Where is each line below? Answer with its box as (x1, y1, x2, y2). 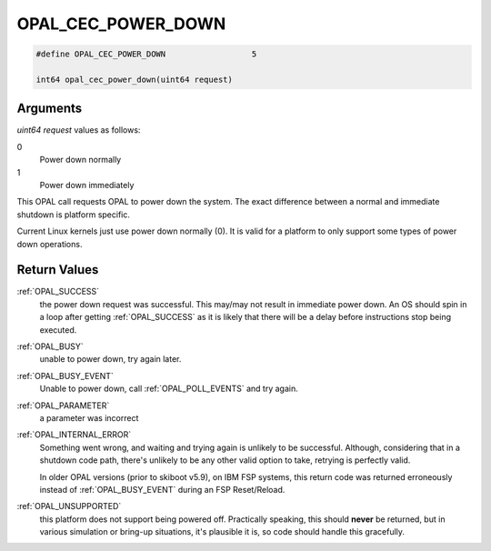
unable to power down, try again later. (39, 354, 182, 365)
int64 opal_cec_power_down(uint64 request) (35, 74, 234, 85)
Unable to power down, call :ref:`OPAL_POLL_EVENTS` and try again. (39, 383, 299, 395)
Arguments (16, 101, 83, 116)
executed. (39, 324, 77, 336)
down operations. (16, 238, 83, 249)
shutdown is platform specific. (16, 209, 131, 220)
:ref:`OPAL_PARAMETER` (16, 400, 110, 411)
